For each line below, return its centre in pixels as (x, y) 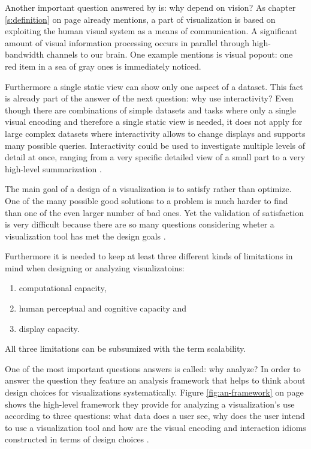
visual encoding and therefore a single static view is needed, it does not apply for (154, 122)
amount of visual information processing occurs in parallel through (127, 42)
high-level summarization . (53, 168)
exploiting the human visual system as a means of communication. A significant (151, 31)
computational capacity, (63, 288)
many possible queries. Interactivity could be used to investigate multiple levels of (155, 145)
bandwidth (25, 54)
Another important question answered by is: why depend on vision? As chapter (150, 7)
